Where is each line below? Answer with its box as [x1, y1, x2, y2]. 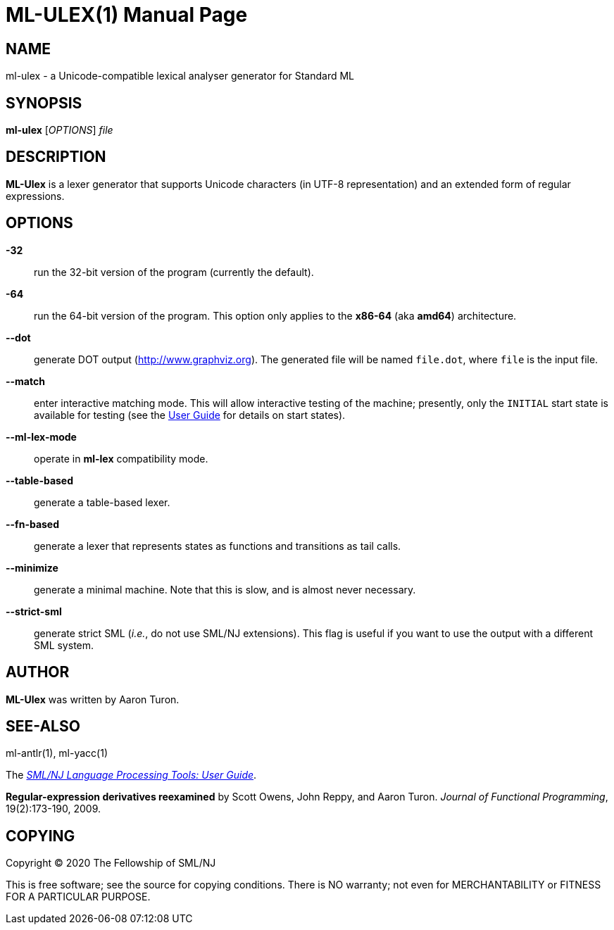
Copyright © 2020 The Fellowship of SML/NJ [6, 857, 216, 869]
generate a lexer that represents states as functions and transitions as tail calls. [34, 539, 401, 552]
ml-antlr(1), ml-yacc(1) [6, 747, 108, 760]
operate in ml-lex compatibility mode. [34, 452, 208, 465]
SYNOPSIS [6, 94, 82, 112]
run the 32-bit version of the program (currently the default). [34, 265, 314, 278]
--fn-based [6, 517, 60, 530]
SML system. [34, 639, 94, 651]
